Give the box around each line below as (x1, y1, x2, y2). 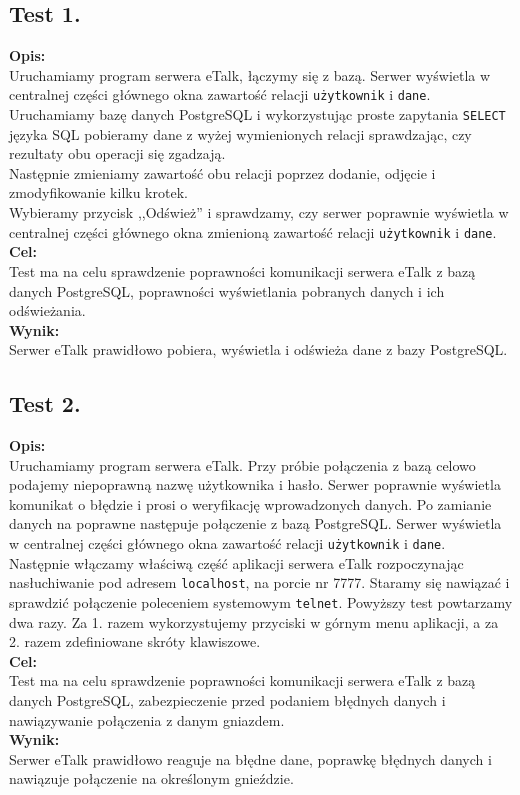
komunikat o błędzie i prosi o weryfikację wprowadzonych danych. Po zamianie (9, 493, 492, 514)
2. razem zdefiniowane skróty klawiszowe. (9, 631, 261, 652)
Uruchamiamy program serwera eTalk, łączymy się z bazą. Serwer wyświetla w (9, 64, 491, 85)
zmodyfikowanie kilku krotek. (9, 182, 188, 203)
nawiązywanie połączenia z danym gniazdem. (9, 709, 285, 730)
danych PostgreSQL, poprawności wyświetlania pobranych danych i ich (9, 280, 445, 301)
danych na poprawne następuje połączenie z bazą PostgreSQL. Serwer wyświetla (9, 513, 502, 534)
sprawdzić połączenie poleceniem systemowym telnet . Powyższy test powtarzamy (9, 591, 513, 612)
